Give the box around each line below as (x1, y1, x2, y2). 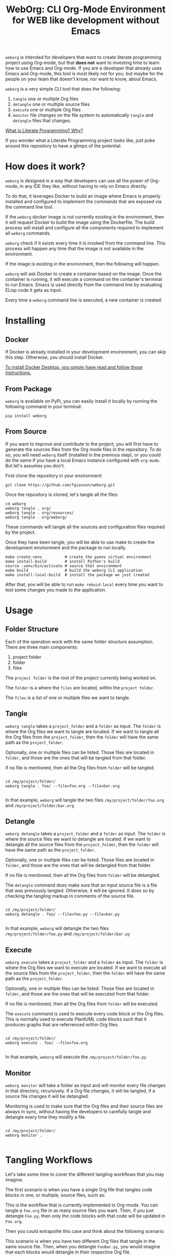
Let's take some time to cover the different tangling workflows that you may (5, 1171, 164, 1177)
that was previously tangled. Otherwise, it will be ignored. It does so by (5, 888, 155, 894)
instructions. (5, 370, 32, 376)
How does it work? (5, 161, 86, 172)
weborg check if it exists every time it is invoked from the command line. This (5, 240, 166, 246)
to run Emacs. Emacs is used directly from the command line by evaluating (5, 282, 162, 288)
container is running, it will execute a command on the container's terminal (5, 276, 162, 283)
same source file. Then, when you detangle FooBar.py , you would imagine (5, 1243, 160, 1249)
